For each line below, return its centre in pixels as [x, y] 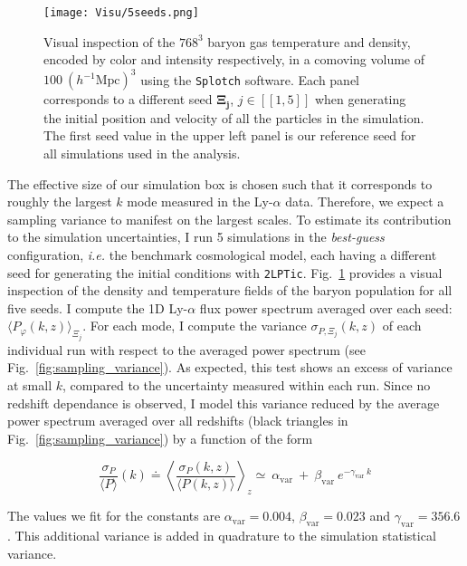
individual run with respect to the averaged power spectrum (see [186, 349]
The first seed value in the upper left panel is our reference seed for [230, 135]
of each [402, 326]
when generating [360, 99]
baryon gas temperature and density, [309, 41]
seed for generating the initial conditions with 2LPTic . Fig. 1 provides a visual [225, 272]
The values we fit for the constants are [114, 516]
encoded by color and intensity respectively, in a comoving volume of [234, 59]
